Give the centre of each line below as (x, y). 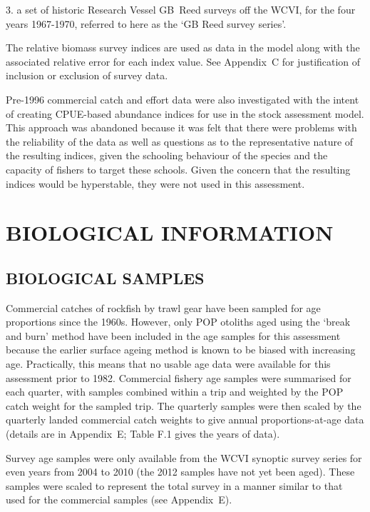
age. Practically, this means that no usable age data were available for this (168, 364)
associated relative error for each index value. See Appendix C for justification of (183, 61)
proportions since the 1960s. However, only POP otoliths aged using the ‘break (178, 322)
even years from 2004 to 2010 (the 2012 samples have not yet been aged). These (180, 472)
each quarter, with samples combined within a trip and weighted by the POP (175, 392)
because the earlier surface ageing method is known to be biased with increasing (181, 350)
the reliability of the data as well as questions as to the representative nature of (180, 141)
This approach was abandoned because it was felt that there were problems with (181, 127)
